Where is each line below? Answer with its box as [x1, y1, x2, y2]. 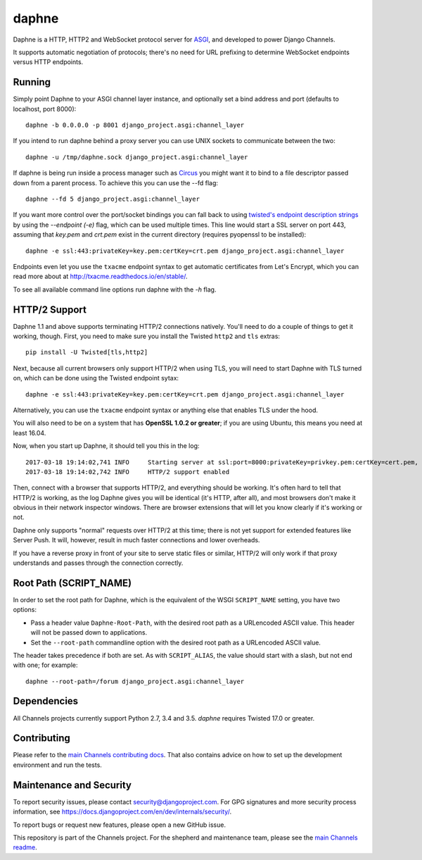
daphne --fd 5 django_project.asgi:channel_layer [25, 194, 200, 203]
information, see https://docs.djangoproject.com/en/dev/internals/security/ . [13, 807, 232, 816]
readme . [13, 843, 38, 852]
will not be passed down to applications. [30, 628, 148, 637]
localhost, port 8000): [13, 104, 77, 113]
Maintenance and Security [13, 779, 132, 791]
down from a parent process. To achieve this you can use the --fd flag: [13, 178, 218, 187]
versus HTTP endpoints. [13, 58, 84, 66]
